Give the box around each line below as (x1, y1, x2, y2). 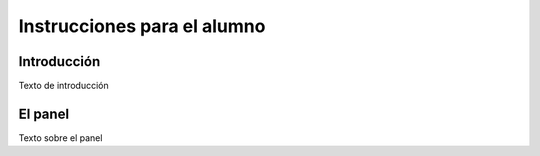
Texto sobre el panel (18, 131, 103, 144)
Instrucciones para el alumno (18, 15, 266, 37)
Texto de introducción (18, 80, 109, 92)
